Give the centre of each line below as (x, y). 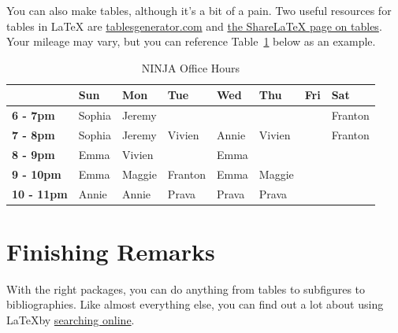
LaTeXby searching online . (71, 320)
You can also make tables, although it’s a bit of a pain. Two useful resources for (199, 10)
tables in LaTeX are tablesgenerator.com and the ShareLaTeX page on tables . (194, 26)
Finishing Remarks (111, 251)
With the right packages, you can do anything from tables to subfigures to (186, 289)
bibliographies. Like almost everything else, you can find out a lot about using (195, 304)
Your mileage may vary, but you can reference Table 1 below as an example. (191, 41)
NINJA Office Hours (191, 67)
